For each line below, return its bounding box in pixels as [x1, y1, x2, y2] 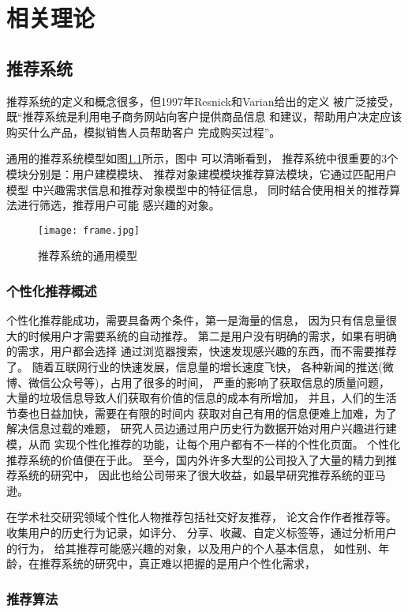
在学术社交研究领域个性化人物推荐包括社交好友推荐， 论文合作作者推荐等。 [6, 509, 397, 525]
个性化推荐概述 [6, 280, 97, 300]
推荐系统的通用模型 [38, 247, 137, 264]
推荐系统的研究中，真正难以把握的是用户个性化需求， [39, 555, 316, 572]
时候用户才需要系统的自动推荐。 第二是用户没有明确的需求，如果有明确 [28, 327, 397, 344]
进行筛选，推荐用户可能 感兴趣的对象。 [17, 197, 220, 213]
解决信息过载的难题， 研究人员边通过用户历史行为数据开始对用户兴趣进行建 [6, 420, 397, 437]
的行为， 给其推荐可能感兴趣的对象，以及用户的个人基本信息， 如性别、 [6, 539, 379, 556]
